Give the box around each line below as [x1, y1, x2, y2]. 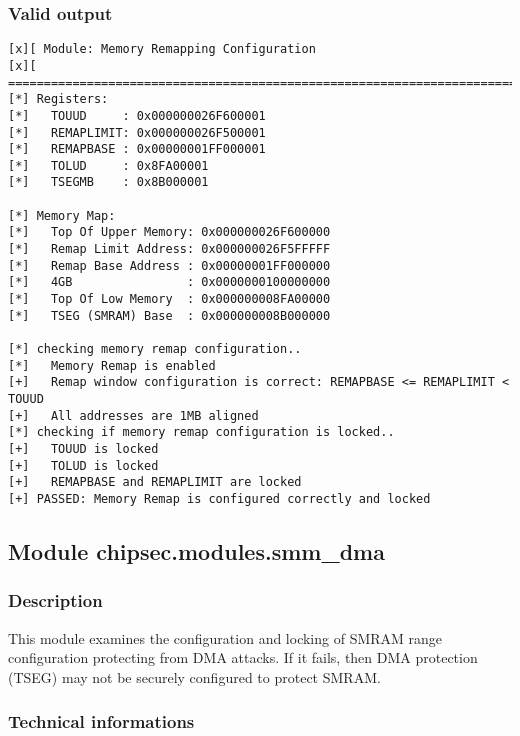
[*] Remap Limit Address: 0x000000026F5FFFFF [8, 242, 331, 257]
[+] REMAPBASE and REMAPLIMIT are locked [8, 475, 302, 490]
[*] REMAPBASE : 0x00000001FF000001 [8, 142, 266, 157]
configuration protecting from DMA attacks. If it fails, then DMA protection [8, 647, 478, 668]
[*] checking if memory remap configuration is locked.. [8, 425, 395, 440]
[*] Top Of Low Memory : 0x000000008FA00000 [8, 292, 331, 307]
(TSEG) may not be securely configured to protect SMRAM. [8, 666, 381, 687]
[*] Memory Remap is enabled [8, 358, 216, 373]
